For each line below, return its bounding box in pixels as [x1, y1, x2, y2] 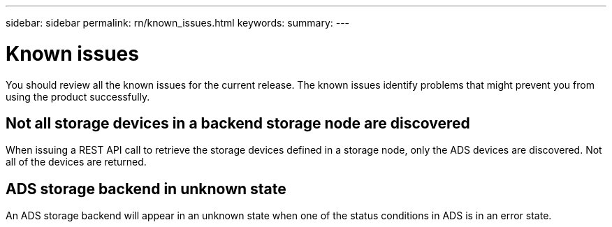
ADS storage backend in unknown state [6, 180, 286, 198]
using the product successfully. [6, 90, 150, 103]
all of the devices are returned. [6, 156, 147, 168]
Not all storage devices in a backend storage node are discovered [6, 114, 470, 132]
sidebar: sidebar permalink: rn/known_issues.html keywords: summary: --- [6, 17, 350, 29]
